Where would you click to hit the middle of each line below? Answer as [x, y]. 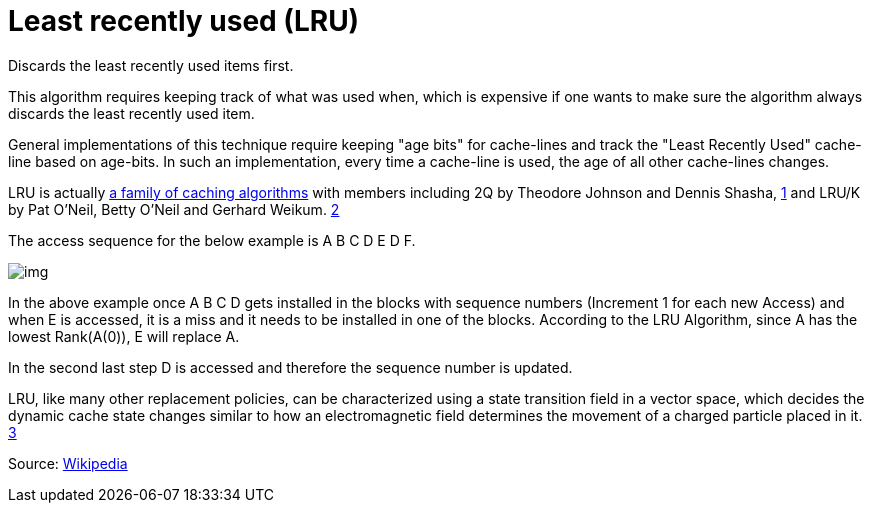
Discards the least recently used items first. [151, 65]
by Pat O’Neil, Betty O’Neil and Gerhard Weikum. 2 [174, 209]
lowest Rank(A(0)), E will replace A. [124, 336]
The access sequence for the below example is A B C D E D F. [212, 240]
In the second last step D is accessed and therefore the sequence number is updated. [290, 367]
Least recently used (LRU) [184, 21]
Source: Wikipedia [68, 463]
